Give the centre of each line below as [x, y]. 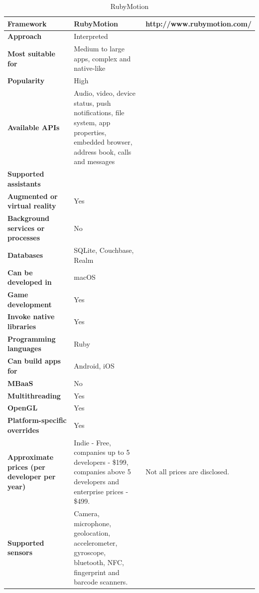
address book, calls [103, 151]
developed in [30, 282]
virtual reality [32, 206]
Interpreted [91, 36]
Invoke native [31, 316]
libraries [22, 326]
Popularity [26, 81]
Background [29, 218]
